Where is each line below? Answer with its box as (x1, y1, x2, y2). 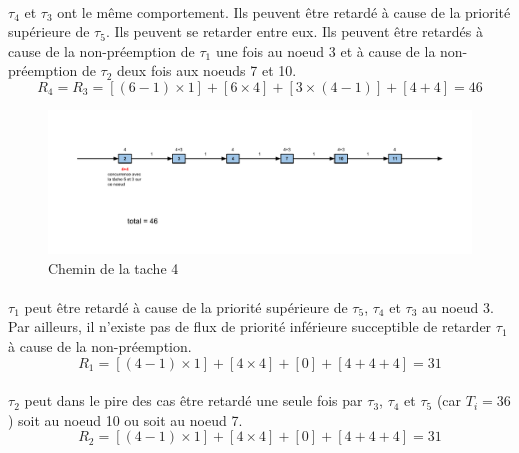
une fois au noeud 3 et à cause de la (215, 40, 436, 61)
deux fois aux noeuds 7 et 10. (117, 60, 297, 81)
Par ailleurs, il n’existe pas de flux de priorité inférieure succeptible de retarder (8, 316, 492, 337)
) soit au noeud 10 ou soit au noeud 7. (8, 409, 243, 430)
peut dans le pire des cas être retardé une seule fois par (24, 390, 363, 411)
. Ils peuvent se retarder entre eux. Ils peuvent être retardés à (105, 21, 483, 42)
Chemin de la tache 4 (48, 257, 179, 278)
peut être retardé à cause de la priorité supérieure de (24, 296, 348, 317)
